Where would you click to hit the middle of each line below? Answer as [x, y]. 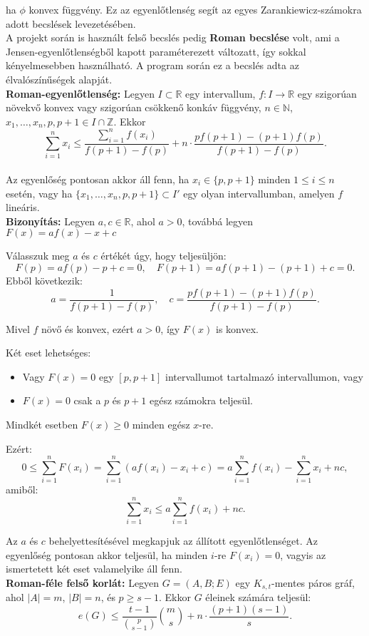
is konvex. [237, 328]
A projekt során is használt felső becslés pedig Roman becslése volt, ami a [173, 37]
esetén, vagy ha [39, 193]
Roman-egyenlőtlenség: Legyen [80, 93]
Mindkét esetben [42, 424]
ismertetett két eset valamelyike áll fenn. [94, 569]
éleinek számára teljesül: [258, 597]
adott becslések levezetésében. [71, 23]
